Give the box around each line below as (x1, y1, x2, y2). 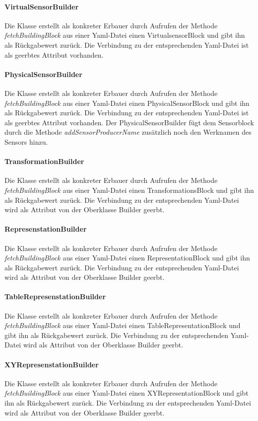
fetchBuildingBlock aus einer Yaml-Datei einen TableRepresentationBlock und (4, 320, 241, 331)
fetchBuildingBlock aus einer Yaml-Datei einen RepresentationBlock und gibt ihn (4, 253, 250, 263)
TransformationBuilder (4, 156, 84, 167)
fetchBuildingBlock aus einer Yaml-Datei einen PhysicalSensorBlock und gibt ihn (4, 97, 250, 108)
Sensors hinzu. (4, 136, 48, 147)
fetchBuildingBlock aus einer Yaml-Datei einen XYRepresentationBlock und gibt (4, 388, 249, 398)
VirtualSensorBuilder (4, 1, 79, 11)
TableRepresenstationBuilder (4, 291, 106, 302)
